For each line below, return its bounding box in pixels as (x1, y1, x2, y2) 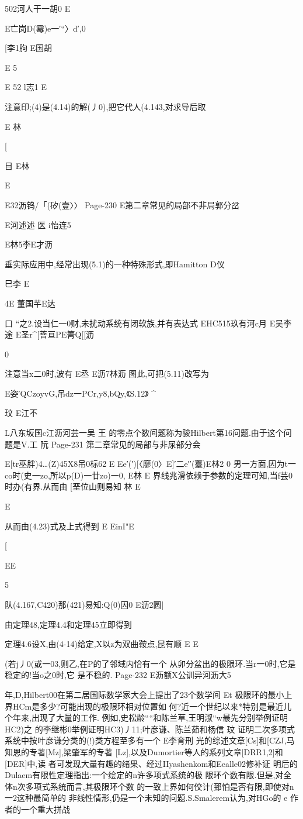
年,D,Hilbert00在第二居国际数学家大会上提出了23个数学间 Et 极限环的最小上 (5, 688, 292, 700)
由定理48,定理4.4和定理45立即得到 (5, 618, 132, 630)
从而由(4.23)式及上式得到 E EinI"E (5, 519, 134, 532)
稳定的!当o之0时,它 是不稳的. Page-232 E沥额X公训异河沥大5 (5, 669, 231, 681)
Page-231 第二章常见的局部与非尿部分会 (51, 438, 201, 450)
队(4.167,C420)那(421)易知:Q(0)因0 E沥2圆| (5, 598, 164, 610)
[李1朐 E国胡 (5, 42, 53, 54)
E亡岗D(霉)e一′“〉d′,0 (5, 22, 86, 34)
